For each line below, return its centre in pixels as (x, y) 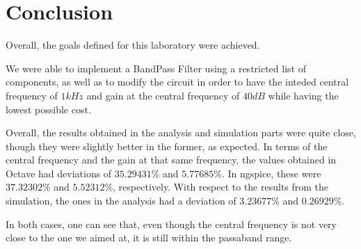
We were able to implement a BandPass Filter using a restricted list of (156, 68)
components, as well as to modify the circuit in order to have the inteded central (177, 82)
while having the (303, 95)
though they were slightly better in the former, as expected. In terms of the (167, 146)
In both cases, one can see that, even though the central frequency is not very (171, 224)
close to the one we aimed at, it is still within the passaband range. (149, 238)
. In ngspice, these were (271, 173)
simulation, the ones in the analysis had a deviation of (121, 201)
